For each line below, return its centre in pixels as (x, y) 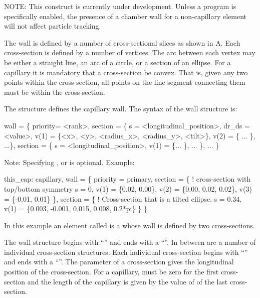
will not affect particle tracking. (53, 26)
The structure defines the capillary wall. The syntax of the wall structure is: (121, 109)
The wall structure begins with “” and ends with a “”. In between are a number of (130, 242)
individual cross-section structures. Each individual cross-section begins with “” (126, 252)
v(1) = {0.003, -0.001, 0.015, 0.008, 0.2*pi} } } (76, 208)
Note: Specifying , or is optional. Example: (69, 162)
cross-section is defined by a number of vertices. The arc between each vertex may (130, 52)
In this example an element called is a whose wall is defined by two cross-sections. (129, 225)
